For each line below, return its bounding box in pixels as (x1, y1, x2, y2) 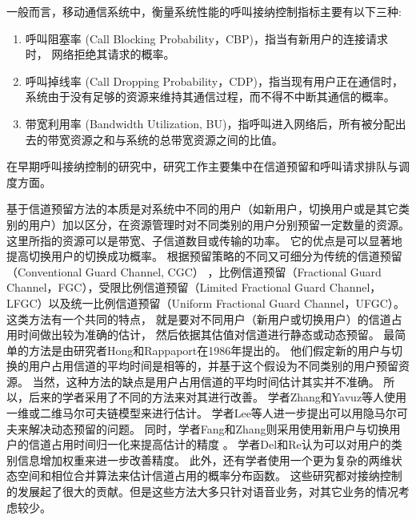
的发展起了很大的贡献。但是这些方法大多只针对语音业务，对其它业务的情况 (6, 483, 398, 500)
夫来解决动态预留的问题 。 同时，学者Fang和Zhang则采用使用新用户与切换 (6, 420, 390, 437)
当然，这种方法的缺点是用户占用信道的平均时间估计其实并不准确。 (32, 373, 380, 389)
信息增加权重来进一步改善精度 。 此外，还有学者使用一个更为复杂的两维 (17, 451, 391, 468)
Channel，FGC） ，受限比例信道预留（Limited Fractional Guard (6, 279, 326, 296)
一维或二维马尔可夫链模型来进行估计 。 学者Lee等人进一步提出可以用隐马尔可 (6, 405, 408, 421)
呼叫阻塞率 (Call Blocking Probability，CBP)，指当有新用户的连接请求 (25, 30, 388, 46)
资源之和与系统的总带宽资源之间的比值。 (70, 131, 283, 147)
